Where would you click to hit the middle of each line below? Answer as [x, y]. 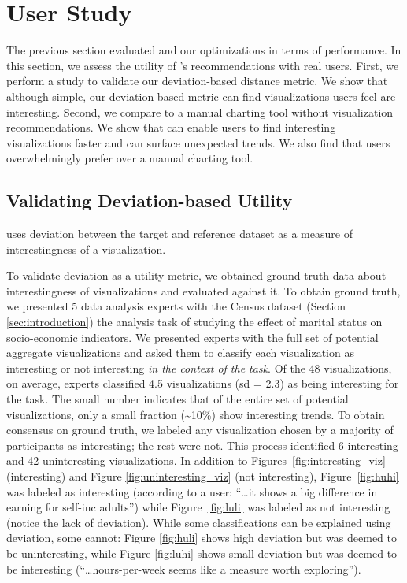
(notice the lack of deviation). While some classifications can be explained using [199, 522]
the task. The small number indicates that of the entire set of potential [178, 399]
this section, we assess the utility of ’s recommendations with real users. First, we [203, 65]
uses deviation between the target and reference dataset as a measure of [179, 234]
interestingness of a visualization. [86, 249]
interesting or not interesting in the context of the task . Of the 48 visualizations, [199, 368]
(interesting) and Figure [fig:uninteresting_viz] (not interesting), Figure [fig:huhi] [203, 475]
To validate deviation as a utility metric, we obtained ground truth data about [196, 275]
